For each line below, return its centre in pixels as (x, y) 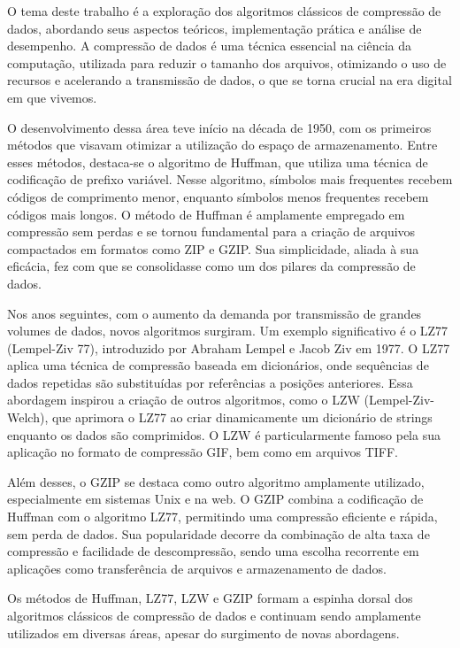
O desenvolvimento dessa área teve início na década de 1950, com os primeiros (219, 127)
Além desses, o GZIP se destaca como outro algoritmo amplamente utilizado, (216, 481)
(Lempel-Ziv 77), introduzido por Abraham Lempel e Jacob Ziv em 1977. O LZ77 (229, 347)
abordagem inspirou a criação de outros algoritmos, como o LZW (184, 400)
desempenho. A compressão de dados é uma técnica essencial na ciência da (209, 46)
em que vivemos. (52, 97)
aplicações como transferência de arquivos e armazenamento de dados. (197, 568)
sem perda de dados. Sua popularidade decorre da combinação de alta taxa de (218, 533)
